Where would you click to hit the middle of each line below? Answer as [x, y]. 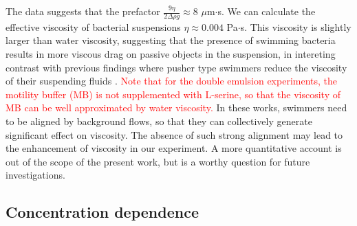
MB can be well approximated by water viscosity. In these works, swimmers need [176, 108]
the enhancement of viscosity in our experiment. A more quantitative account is [174, 148]
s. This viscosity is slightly [296, 26]
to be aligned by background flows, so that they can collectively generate [159, 121]
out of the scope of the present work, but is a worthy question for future [158, 161]
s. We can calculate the [267, 11]
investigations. [35, 175]
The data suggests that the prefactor [83, 11]
